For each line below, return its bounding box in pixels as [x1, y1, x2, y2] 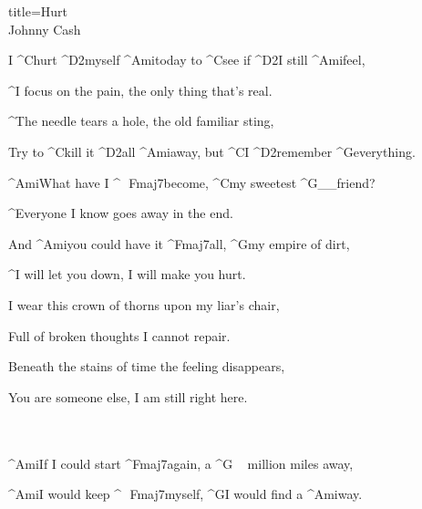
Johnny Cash [8, 19, 81, 38]
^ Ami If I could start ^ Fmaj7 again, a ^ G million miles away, [8, 453, 354, 473]
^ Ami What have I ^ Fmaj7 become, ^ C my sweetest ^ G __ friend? [8, 172, 376, 192]
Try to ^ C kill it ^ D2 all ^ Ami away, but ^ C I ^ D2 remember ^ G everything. [8, 141, 416, 161]
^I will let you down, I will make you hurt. [8, 265, 246, 284]
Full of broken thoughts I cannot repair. [8, 326, 231, 345]
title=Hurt [8, 2, 68, 20]
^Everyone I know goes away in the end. [8, 203, 233, 223]
